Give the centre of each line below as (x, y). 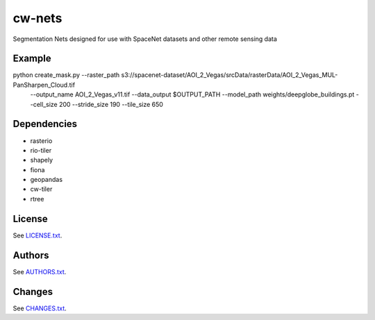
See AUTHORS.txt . (40, 271)
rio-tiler (41, 150)
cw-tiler (41, 189)
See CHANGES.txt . (40, 308)
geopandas (46, 180)
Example (32, 59)
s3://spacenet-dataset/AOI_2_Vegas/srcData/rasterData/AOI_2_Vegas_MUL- (230, 75)
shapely (42, 160)
